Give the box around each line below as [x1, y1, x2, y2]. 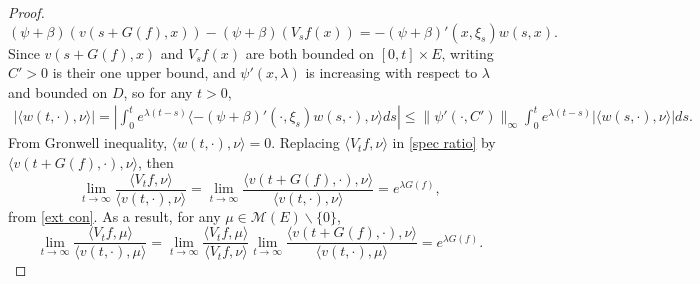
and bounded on [8, 81, 108, 102]
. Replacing [271, 132, 340, 153]
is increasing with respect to [305, 62, 478, 83]
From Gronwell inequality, [8, 132, 168, 153]
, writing [441, 42, 494, 63]
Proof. [8, 2, 45, 22]
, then [138, 152, 174, 172]
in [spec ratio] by [392, 132, 496, 153]
